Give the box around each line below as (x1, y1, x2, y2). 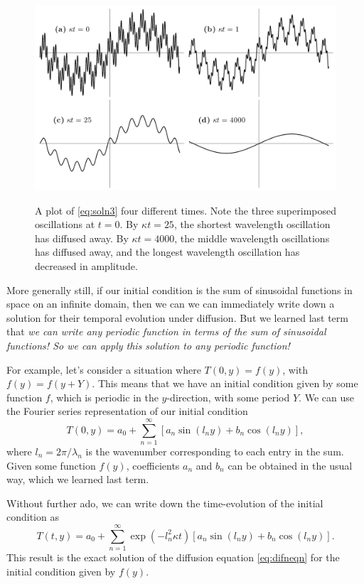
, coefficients (126, 458, 180, 472)
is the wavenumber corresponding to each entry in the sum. (85, 444, 344, 459)
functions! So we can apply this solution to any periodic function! (6, 337, 290, 352)
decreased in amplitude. (35, 258, 138, 273)
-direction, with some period (166, 389, 290, 404)
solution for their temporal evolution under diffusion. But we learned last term (6, 310, 348, 325)
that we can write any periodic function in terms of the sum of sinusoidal (6, 324, 326, 339)
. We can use (299, 389, 354, 404)
